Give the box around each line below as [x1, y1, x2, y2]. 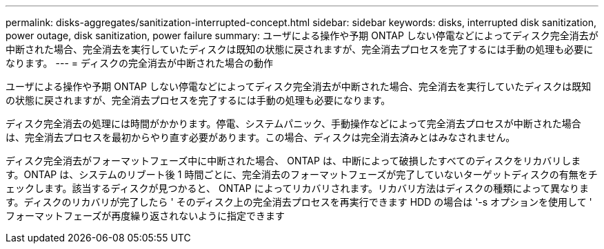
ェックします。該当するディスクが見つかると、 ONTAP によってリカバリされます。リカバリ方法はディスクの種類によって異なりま [6, 182, 590, 194]
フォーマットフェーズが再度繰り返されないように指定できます [6, 210, 285, 221]
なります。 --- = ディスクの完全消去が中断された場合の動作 [6, 57, 274, 69]
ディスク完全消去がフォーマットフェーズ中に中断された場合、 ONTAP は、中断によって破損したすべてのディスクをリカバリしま [6, 155, 581, 166]
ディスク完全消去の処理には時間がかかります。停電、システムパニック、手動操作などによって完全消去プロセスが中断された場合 [6, 118, 581, 129]
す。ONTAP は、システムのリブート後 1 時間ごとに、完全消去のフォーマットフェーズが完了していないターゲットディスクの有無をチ [6, 169, 598, 180]
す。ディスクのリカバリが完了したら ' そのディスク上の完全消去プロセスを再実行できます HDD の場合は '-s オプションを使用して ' [6, 196, 592, 208]
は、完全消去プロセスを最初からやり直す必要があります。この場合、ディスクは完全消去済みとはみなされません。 [6, 131, 516, 143]
